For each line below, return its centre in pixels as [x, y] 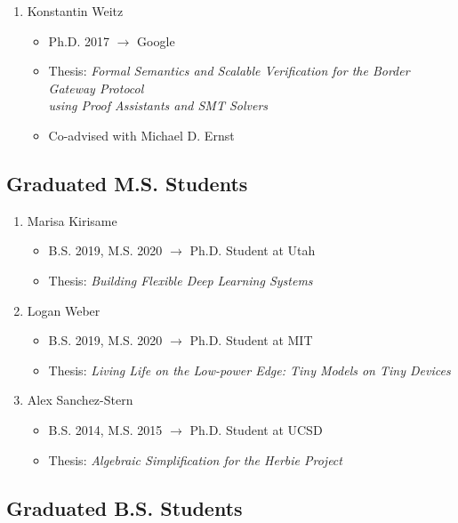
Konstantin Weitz [75, 11]
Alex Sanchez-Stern [80, 400]
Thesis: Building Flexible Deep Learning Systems [181, 280]
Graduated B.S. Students [125, 507]
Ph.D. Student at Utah [253, 250]
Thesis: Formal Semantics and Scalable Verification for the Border [229, 71]
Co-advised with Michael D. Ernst [141, 135]
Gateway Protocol [96, 88]
